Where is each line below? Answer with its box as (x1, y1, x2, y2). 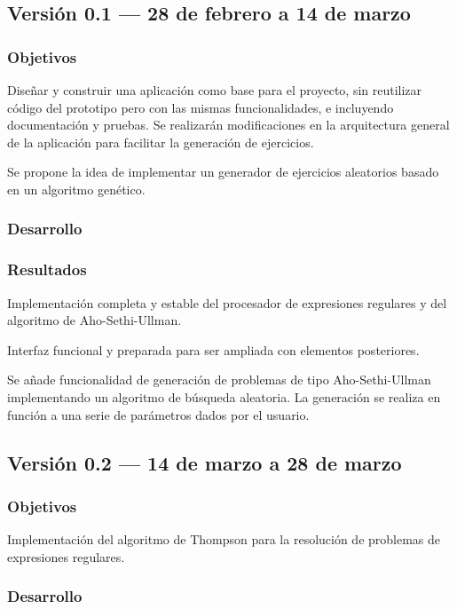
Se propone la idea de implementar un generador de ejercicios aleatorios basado (7, 162, 439, 181)
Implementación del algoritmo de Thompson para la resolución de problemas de (7, 530, 441, 549)
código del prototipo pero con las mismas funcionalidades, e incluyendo (7, 98, 394, 116)
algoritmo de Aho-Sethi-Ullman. (7, 311, 182, 329)
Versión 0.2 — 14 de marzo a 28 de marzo (7, 448, 402, 476)
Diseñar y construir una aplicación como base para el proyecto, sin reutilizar (7, 81, 422, 99)
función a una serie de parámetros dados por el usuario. (7, 405, 310, 423)
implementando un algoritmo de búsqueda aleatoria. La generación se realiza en (7, 388, 441, 406)
